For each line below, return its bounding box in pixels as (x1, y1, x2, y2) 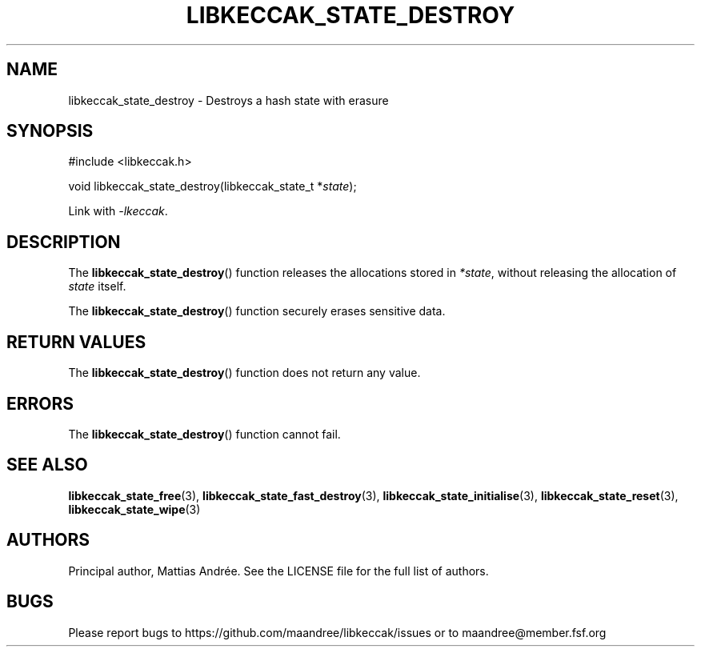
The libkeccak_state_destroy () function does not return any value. (68, 366, 421, 380)
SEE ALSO (6, 455, 88, 475)
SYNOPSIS (6, 121, 94, 142)
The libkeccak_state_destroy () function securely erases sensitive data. (68, 304, 446, 318)
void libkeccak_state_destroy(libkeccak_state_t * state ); (68, 179, 357, 194)
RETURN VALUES (6, 331, 146, 352)
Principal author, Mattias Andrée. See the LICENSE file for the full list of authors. (68, 563, 489, 578)
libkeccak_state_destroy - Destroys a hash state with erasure (68, 93, 389, 107)
